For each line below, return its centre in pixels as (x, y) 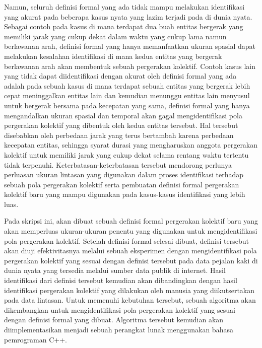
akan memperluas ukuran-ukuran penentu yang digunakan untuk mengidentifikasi (131, 231)
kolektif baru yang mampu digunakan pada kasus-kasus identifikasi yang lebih (125, 194)
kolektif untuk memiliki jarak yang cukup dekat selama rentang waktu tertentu (126, 154)
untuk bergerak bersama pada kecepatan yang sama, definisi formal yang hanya (127, 105)
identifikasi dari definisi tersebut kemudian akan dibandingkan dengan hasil (121, 280)
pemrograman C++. (36, 339)
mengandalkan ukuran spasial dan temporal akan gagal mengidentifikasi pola (123, 115)
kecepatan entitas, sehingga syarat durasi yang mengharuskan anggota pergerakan (131, 145)
